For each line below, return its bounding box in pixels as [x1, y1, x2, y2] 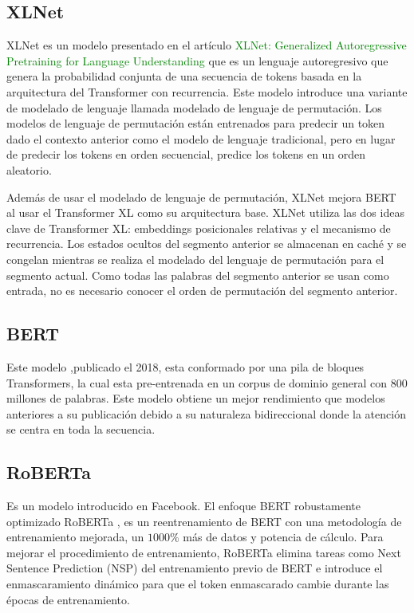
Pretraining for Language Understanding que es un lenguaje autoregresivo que [6, 52, 388, 69]
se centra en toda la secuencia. [6, 421, 156, 438]
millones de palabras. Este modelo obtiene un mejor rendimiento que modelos [6, 390, 385, 407]
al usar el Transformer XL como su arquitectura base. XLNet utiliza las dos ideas [6, 204, 404, 221]
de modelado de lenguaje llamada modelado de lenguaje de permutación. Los [6, 99, 382, 116]
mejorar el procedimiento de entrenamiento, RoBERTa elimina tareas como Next [6, 544, 401, 560]
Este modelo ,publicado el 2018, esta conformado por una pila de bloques [6, 358, 365, 375]
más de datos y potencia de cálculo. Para [183, 529, 384, 545]
